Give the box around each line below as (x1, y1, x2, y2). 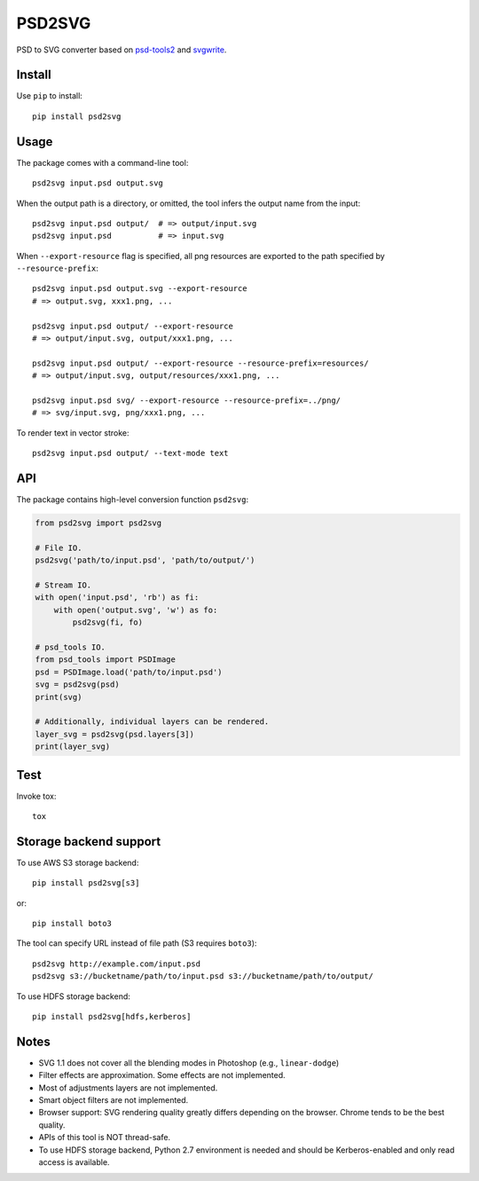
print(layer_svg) (35, 742, 111, 752)
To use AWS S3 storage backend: (16, 857, 139, 868)
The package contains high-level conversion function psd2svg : (16, 494, 248, 505)
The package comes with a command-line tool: (16, 157, 189, 168)
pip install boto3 (32, 918, 113, 929)
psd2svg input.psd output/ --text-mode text (32, 448, 230, 459)
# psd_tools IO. (35, 642, 106, 652)
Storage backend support (16, 834, 161, 849)
